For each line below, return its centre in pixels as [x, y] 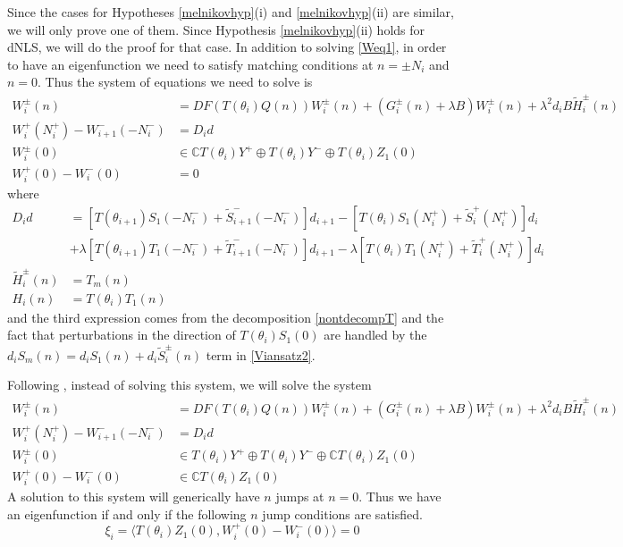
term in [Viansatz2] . [261, 354]
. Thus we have [400, 497]
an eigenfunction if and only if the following [127, 513]
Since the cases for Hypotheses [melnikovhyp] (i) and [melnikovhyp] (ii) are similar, [231, 12]
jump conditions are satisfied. [342, 513]
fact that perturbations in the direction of [122, 335]
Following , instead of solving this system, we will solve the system [189, 385]
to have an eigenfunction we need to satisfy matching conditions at [190, 64]
